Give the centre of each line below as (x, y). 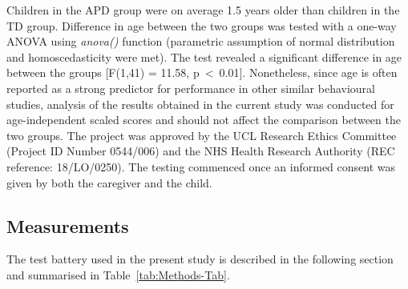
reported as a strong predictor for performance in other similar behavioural (191, 88)
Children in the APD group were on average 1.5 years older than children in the (203, 10)
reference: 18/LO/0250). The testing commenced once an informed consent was (201, 166)
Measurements (68, 225)
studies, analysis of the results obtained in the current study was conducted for (200, 104)
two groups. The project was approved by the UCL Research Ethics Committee (202, 135)
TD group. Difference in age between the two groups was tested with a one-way (202, 25)
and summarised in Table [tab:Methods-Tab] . (118, 274)
